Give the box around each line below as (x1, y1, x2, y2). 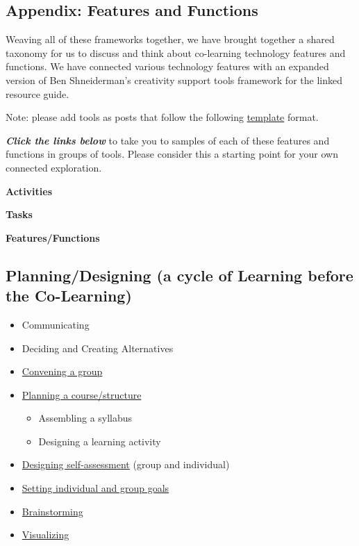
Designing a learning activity (38, 433, 161, 448)
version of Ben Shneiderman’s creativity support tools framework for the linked (6, 72, 342, 87)
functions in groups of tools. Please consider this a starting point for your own (6, 147, 338, 161)
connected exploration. (6, 160, 102, 174)
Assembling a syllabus (38, 411, 133, 425)
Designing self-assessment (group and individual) (22, 457, 230, 472)
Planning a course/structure (22, 387, 142, 402)
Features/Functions (6, 230, 100, 245)
